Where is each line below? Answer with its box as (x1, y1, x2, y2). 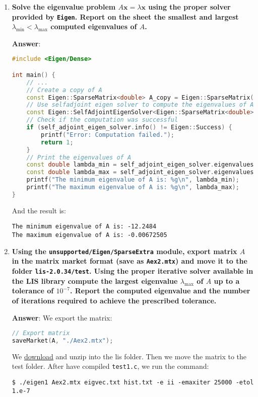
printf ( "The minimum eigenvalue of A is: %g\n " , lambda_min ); (26, 176, 239, 184)
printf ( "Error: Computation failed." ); (41, 131, 174, 138)
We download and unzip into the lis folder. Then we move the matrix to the (12, 351, 247, 361)
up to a (214, 275, 240, 286)
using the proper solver (148, 2, 231, 12)
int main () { (12, 71, 55, 78)
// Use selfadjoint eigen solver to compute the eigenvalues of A (26, 101, 254, 109)
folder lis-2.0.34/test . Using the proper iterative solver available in (12, 266, 253, 276)
